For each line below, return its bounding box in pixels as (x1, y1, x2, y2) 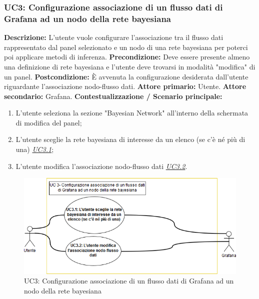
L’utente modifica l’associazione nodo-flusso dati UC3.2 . (15, 160, 187, 171)
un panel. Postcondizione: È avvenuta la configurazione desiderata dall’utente (4, 71, 248, 81)
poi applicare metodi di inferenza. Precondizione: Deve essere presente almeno (4, 51, 250, 62)
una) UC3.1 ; (15, 144, 54, 154)
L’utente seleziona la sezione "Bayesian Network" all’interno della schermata (15, 107, 248, 118)
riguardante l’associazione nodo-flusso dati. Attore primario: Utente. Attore (4, 81, 246, 91)
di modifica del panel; (15, 117, 82, 127)
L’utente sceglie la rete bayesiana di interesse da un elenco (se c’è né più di (15, 134, 245, 144)
